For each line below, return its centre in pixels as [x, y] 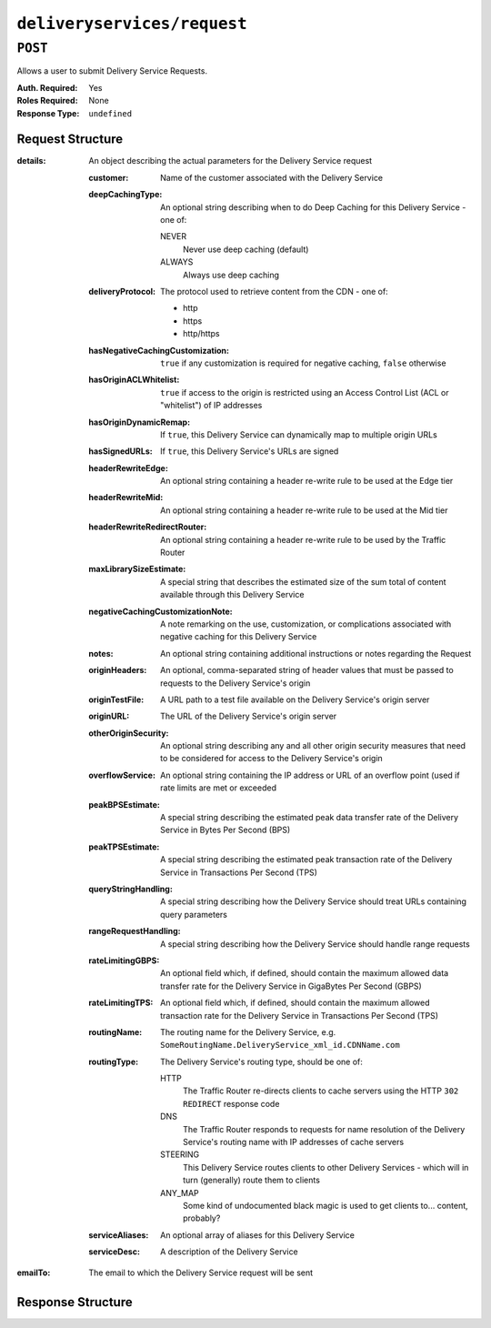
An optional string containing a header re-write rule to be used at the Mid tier [304, 510]
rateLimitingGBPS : [124, 961]
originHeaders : [118, 670]
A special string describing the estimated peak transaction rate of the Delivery [306, 860]
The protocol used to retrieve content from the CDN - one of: [274, 291]
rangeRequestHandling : [135, 931]
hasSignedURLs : [121, 451]
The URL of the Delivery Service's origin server [249, 716]
